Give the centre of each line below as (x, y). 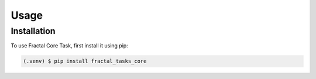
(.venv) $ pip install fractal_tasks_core (85, 61)
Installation (33, 31)
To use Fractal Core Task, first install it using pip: (69, 46)
